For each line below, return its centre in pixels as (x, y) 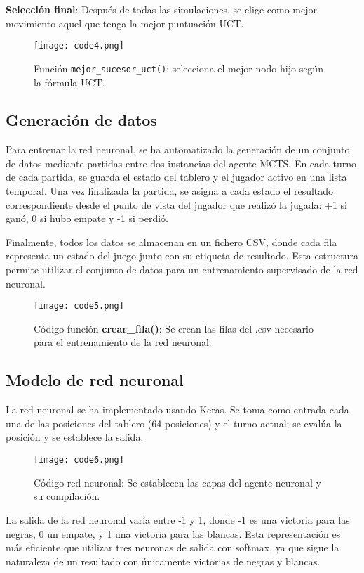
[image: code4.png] (79, 46)
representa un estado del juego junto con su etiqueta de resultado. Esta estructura (182, 256)
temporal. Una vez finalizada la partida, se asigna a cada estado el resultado (170, 191)
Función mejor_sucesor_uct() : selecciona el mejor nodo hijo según (178, 68)
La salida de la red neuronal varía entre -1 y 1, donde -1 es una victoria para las (178, 519)
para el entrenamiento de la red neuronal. (123, 342)
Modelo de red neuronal (95, 380)
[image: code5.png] (79, 306)
